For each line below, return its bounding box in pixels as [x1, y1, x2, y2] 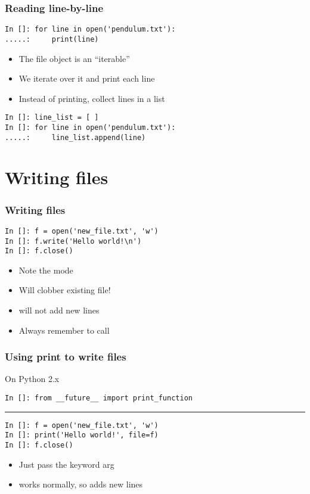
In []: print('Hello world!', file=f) [5, 431, 159, 440]
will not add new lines [18, 304, 100, 316]
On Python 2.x [5, 372, 60, 385]
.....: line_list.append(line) [5, 133, 146, 142]
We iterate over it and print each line [18, 72, 155, 85]
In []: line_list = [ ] [5, 113, 99, 122]
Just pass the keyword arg [18, 458, 114, 470]
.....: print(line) [5, 35, 99, 44]
